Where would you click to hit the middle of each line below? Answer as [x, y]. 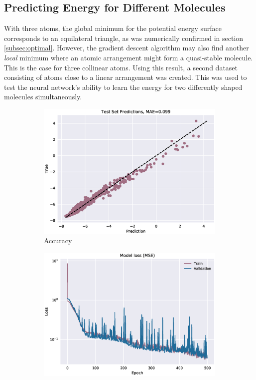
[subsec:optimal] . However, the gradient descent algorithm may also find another [127, 48]
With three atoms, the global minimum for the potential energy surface [113, 28]
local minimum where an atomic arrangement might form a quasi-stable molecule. [128, 57]
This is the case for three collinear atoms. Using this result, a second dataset [121, 67]
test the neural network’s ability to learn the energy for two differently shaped [123, 87]
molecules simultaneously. [43, 97]
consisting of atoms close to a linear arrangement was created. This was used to [126, 77]
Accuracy [58, 240]
